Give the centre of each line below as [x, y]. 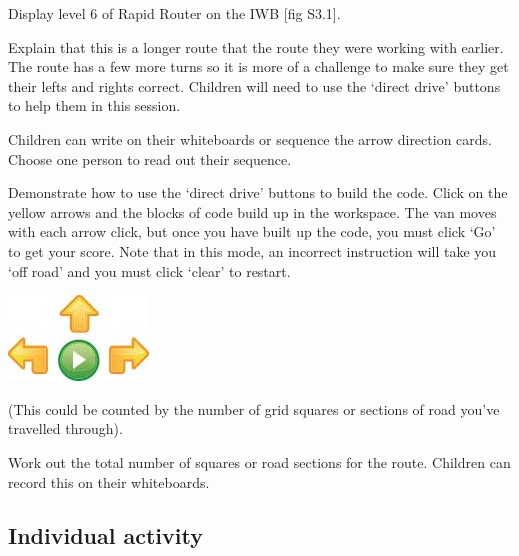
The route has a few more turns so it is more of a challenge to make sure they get [258, 66]
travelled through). [65, 428]
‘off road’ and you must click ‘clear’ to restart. [149, 270]
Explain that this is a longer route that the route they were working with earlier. [256, 46]
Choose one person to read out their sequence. [150, 158]
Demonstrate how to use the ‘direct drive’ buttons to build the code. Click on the [258, 192]
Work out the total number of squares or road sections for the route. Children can [259, 461]
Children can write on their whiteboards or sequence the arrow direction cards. [250, 138]
